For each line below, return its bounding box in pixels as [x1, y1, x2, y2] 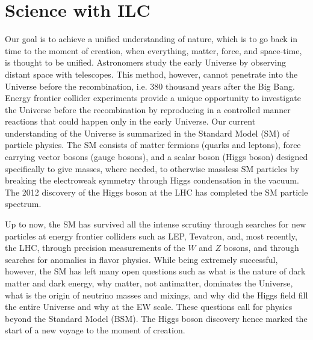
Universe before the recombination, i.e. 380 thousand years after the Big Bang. [5, 79, 295, 92]
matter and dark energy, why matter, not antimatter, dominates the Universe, [5, 277, 293, 289]
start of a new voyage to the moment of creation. [5, 324, 185, 336]
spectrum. [5, 197, 42, 210]
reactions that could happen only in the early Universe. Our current [5, 115, 256, 128]
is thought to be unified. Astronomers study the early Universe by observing [5, 56, 286, 69]
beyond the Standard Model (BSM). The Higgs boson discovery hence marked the [5, 312, 308, 324]
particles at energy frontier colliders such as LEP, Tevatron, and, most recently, [5, 229, 297, 242]
